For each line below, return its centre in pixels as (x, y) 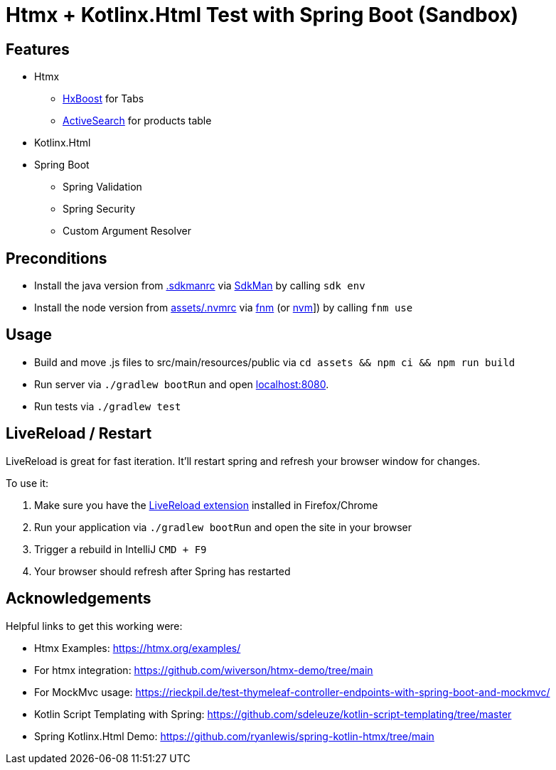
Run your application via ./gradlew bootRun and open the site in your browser (223, 527)
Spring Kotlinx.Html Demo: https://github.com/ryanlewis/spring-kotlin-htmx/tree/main (234, 736)
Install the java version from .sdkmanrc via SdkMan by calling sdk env (200, 286)
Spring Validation (102, 187)
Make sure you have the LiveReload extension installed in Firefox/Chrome (206, 505)
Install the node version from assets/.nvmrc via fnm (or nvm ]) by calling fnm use (224, 308)
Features (38, 49)
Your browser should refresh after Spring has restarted (162, 571)
